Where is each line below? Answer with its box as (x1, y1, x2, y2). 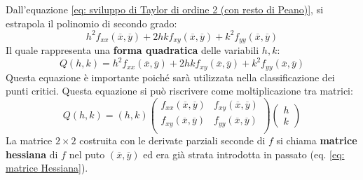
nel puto (69, 146, 105, 161)
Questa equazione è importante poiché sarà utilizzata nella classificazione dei (6, 69, 335, 84)
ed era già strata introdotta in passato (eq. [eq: (143, 146, 345, 161)
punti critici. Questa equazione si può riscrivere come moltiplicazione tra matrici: (6, 83, 353, 98)
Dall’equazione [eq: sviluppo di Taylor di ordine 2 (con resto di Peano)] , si (6, 2, 324, 16)
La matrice (6, 132, 53, 147)
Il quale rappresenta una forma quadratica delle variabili (6, 43, 259, 57)
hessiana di (6, 146, 58, 161)
